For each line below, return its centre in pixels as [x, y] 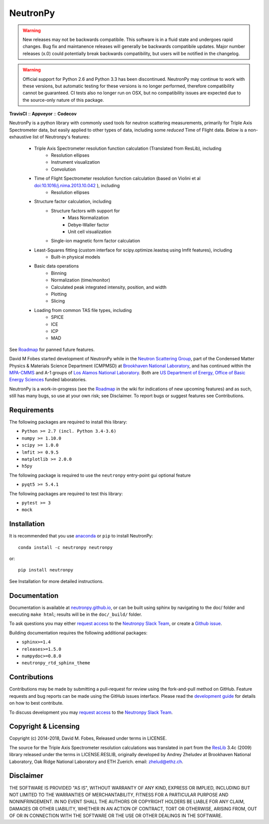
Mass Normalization [88, 218]
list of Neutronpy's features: [61, 137]
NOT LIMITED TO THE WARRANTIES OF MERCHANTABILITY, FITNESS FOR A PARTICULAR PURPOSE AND [119, 795]
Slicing [58, 301]
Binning [59, 273]
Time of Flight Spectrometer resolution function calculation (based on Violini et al [117, 178]
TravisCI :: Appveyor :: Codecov [43, 114]
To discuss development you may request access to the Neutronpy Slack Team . [91, 712]
